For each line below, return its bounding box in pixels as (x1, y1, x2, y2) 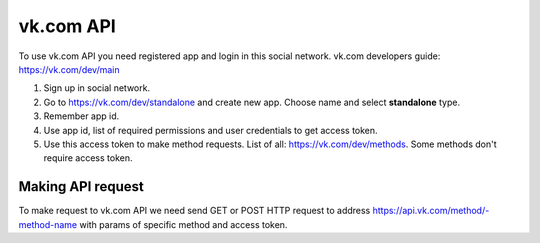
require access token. (43, 152, 133, 164)
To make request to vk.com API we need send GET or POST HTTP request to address (18, 205, 371, 217)
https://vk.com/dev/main (18, 63, 120, 75)
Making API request (18, 178, 144, 195)
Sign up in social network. (43, 82, 150, 94)
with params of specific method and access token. (79, 218, 288, 230)
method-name (18, 218, 78, 230)
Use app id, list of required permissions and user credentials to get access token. (43, 124, 379, 136)
